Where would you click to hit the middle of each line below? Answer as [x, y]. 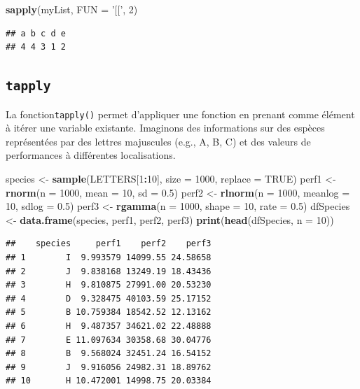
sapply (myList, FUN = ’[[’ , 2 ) [72, 9]
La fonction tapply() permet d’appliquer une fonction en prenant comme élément [180, 114]
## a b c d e [36, 33]
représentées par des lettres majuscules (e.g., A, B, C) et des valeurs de [158, 141]
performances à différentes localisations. [91, 155]
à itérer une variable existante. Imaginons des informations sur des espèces [165, 128]
